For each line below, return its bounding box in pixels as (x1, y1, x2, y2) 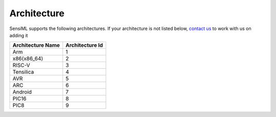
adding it (9, 32, 28, 38)
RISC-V (12, 62, 30, 69)
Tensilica (12, 69, 34, 76)
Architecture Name (12, 42, 60, 49)
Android (12, 89, 32, 96)
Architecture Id (65, 42, 103, 49)
